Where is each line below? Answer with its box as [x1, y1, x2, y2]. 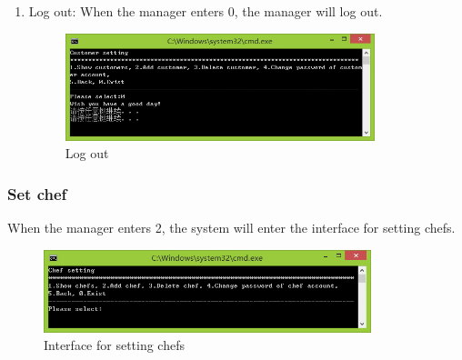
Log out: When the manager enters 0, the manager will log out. [28, 2, 383, 20]
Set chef [7, 182, 67, 205]
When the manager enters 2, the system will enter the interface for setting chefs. [7, 218, 456, 237]
